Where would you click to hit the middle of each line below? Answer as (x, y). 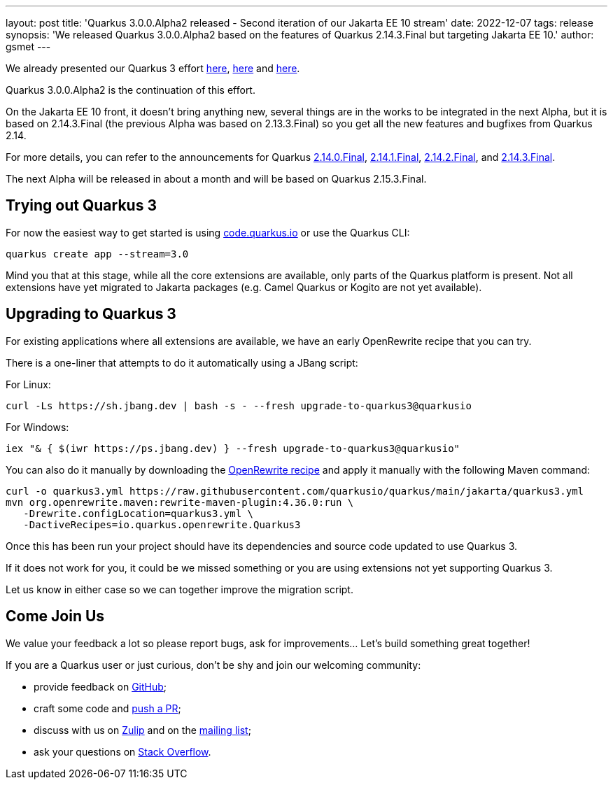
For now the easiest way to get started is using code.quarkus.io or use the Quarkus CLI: (208, 232)
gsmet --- (28, 47)
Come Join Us (55, 616)
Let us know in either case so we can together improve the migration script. (179, 589)
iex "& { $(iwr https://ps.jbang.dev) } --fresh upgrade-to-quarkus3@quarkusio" (233, 448)
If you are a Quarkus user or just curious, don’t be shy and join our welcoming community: (213, 665)
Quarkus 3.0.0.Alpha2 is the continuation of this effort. (131, 90)
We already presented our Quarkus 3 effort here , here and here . (153, 68)
